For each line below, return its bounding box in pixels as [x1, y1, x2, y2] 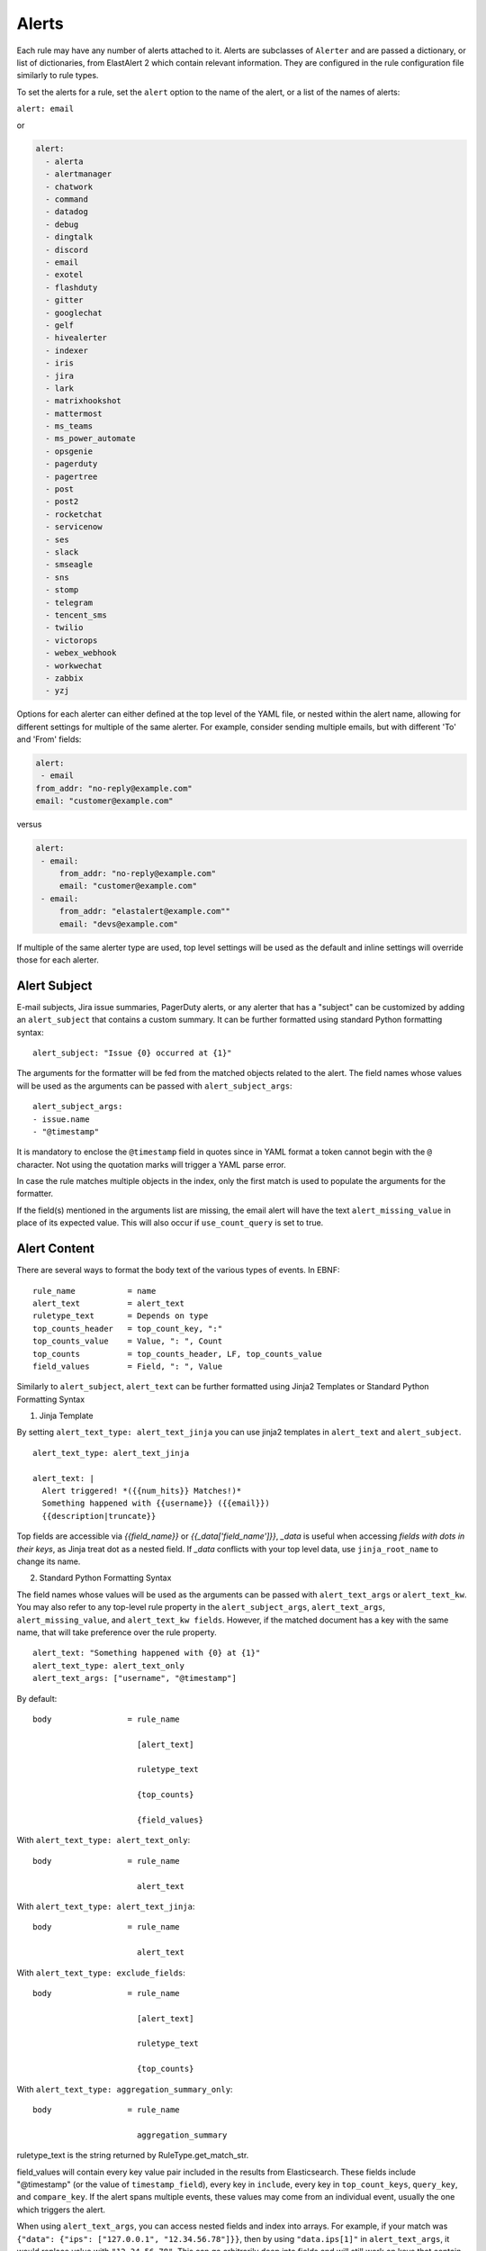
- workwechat [45, 660, 103, 671]
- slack [45, 547, 79, 557]
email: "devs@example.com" [58, 918, 179, 929]
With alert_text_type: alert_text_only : [16, 1835, 191, 1846]
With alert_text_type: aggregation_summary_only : [16, 2084, 233, 2094]
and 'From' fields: [16, 734, 82, 745]
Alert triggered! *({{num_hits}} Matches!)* [41, 1486, 242, 1496]
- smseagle [45, 559, 94, 570]
